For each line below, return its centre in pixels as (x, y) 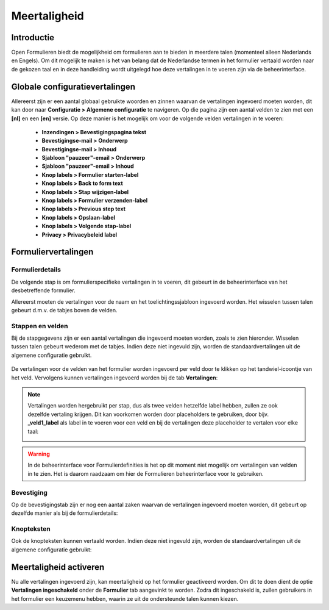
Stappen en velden (40, 326)
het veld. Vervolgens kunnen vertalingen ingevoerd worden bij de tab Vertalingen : (115, 378)
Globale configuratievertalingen (73, 86)
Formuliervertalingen (52, 252)
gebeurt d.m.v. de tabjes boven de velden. (65, 310)
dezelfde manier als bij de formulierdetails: (65, 513)
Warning (39, 454)
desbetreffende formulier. (43, 290)
